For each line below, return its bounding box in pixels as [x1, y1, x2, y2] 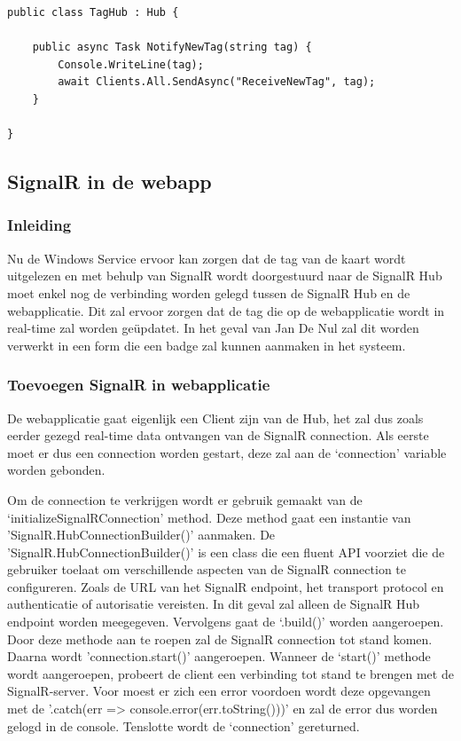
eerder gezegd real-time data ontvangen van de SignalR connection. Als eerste [7, 426, 429, 445]
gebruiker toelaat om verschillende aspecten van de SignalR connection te [7, 560, 407, 579]
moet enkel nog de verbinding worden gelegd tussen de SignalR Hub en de [7, 283, 410, 302]
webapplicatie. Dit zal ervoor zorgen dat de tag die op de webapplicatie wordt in [7, 301, 445, 319]
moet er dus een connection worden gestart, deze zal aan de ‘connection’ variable [7, 443, 447, 461]
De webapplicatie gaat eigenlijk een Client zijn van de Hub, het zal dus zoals [7, 408, 424, 427]
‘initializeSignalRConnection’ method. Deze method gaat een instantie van [7, 508, 411, 526]
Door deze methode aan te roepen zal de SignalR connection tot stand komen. [7, 629, 433, 648]
